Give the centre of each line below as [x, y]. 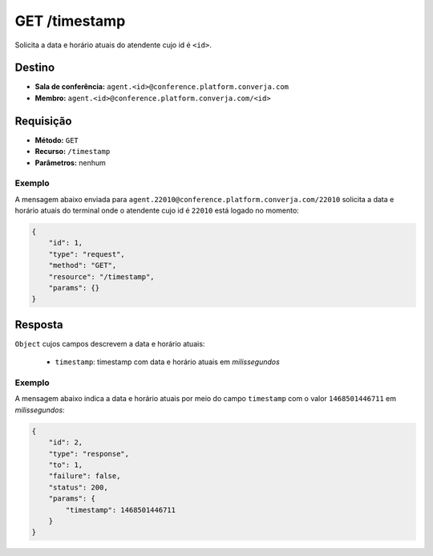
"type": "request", [87, 254]
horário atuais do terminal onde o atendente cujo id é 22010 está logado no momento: [157, 211]
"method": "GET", [83, 266]
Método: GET [57, 140]
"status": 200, [78, 487]
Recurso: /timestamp [73, 152]
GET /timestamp [70, 21]
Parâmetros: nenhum [70, 162]
